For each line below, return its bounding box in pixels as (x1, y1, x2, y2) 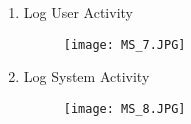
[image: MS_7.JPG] (63, 37, 186, 52)
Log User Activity (23, 2, 133, 22)
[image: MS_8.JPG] (63, 101, 186, 116)
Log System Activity (23, 66, 150, 87)
